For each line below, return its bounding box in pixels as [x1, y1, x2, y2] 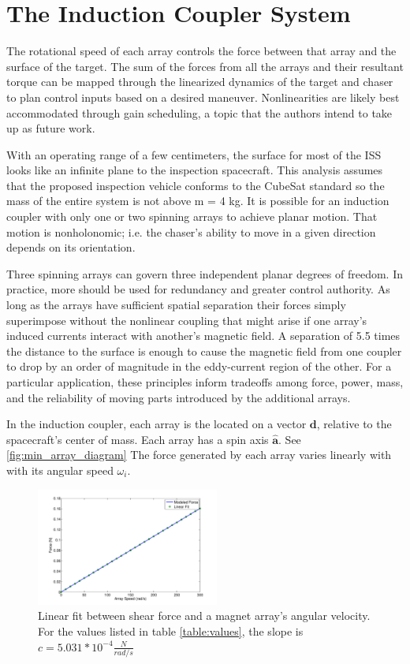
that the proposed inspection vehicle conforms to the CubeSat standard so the [6, 177, 385, 193]
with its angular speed [6, 461, 114, 478]
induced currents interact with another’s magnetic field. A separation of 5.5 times [6, 327, 401, 344]
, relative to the [316, 416, 392, 432]
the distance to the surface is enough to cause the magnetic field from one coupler [6, 342, 402, 359]
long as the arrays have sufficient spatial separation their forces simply [6, 297, 346, 313]
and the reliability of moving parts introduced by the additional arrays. [6, 389, 351, 405]
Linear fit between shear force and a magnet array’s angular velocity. [38, 607, 371, 624]
